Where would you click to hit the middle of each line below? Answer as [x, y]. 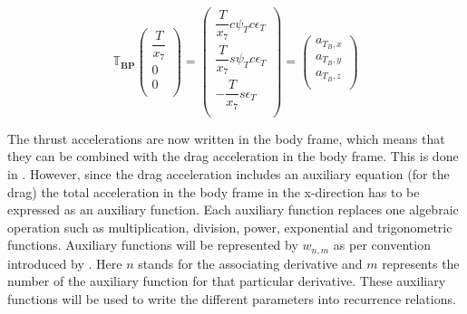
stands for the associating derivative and [250, 263]
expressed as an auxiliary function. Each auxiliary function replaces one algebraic [233, 209]
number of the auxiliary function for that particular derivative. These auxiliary [227, 281]
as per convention [382, 245]
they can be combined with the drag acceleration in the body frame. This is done [233, 156]
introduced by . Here [65, 263]
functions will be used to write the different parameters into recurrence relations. [232, 298]
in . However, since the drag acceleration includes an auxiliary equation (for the [229, 173]
